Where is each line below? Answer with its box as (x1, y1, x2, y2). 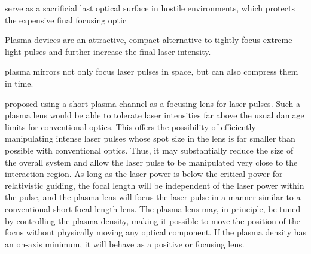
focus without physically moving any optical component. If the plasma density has (5, 226, 307, 238)
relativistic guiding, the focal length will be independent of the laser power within (5, 179, 304, 191)
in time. (5, 76, 33, 89)
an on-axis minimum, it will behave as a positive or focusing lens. (5, 237, 245, 250)
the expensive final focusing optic (5, 13, 127, 26)
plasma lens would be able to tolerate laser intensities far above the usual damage (5, 109, 304, 121)
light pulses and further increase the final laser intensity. (5, 45, 211, 57)
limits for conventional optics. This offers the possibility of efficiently (5, 120, 256, 133)
